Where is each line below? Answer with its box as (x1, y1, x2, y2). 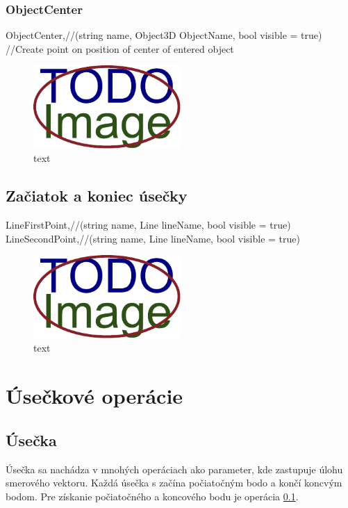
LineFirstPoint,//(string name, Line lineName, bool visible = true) (6, 218, 291, 232)
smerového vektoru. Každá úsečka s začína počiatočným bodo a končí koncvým (6, 475, 342, 490)
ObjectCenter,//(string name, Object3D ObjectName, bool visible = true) (6, 28, 322, 42)
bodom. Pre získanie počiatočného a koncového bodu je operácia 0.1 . (6, 489, 299, 503)
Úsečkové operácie (6, 382, 183, 410)
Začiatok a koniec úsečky (6, 185, 188, 206)
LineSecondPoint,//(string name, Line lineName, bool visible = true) (6, 231, 300, 245)
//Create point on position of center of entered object (6, 41, 234, 56)
